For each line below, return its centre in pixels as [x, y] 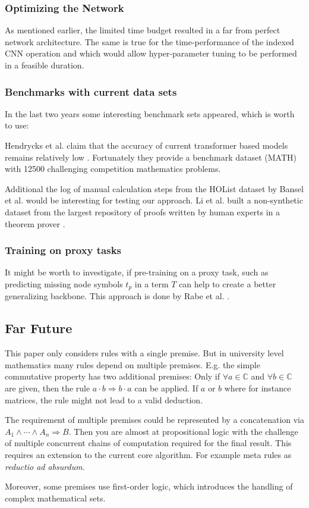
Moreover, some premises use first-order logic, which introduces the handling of [149, 486]
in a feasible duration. [45, 65]
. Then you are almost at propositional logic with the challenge [183, 431]
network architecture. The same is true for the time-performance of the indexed [149, 41]
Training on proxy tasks [63, 250]
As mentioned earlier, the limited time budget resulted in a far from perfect [143, 30]
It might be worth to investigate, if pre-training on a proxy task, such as [137, 272]
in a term [152, 283]
